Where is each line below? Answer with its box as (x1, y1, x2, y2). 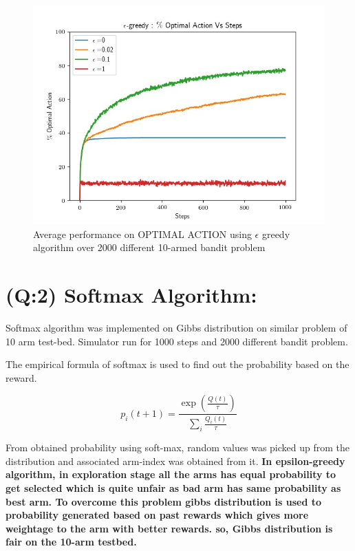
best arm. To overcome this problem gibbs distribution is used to (6, 494, 322, 508)
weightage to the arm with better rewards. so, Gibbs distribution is (6, 521, 333, 535)
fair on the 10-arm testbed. (6, 534, 137, 549)
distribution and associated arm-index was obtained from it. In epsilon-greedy (6, 453, 345, 468)
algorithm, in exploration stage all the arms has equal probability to (6, 467, 336, 482)
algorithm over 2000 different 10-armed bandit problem (33, 240, 266, 255)
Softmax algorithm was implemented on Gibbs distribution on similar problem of (6, 320, 347, 334)
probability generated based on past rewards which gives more (6, 508, 309, 522)
